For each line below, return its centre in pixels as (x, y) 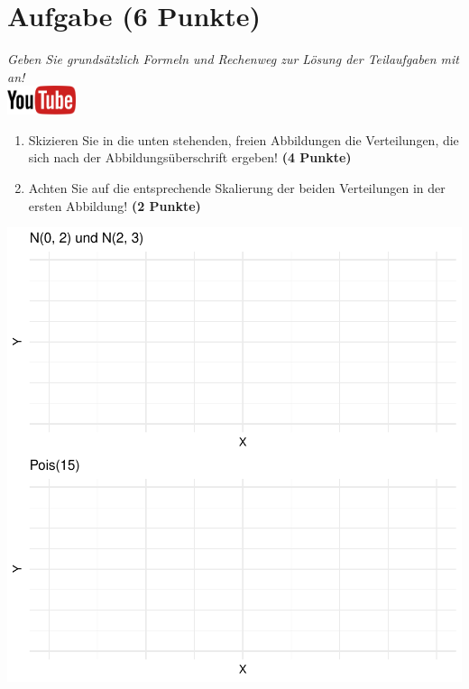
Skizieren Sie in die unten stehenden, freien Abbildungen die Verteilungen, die (244, 139)
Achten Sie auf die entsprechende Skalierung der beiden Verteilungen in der (237, 187)
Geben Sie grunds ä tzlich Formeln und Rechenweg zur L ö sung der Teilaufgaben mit (233, 59)
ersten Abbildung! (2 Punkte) (115, 205)
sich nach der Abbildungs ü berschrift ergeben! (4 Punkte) (190, 157)
